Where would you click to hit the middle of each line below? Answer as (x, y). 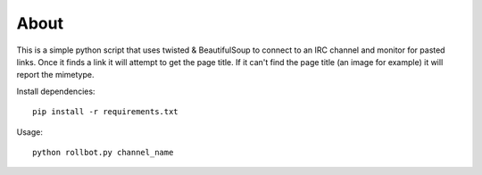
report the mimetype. (55, 75)
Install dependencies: (56, 91)
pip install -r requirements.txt (105, 112)
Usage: (30, 132)
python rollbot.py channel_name (103, 152)
